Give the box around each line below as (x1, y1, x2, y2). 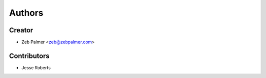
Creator (9, 26, 33, 34)
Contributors (9, 52, 50, 60)
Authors (9, 7, 44, 18)
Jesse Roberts (21, 64, 51, 71)
